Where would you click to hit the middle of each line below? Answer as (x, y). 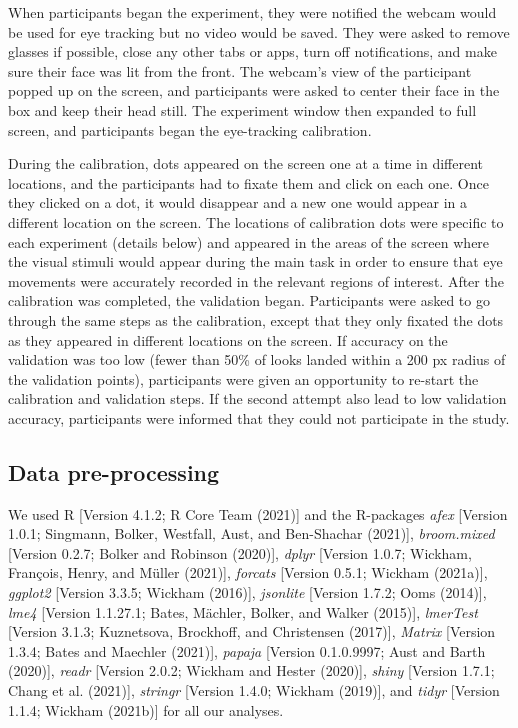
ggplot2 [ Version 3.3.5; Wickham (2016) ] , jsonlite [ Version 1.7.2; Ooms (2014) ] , (247, 592)
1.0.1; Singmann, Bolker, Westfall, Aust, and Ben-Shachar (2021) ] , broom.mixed (251, 533)
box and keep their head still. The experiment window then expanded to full (242, 109)
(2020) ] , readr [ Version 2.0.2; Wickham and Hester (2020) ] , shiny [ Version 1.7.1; (251, 670)
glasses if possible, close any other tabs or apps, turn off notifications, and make (252, 51)
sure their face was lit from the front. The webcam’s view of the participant (240, 70)
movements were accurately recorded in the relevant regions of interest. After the (256, 280)
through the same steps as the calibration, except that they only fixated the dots (256, 319)
